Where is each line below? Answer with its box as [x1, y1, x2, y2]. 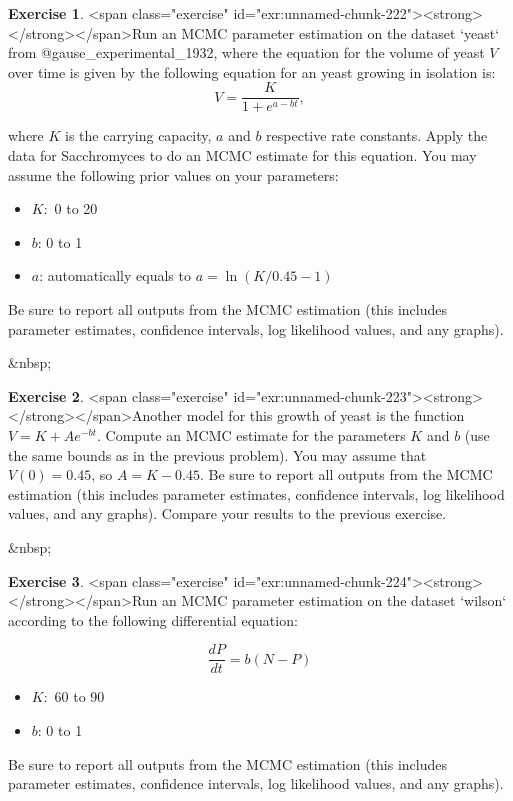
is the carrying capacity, [65, 125, 212, 146]
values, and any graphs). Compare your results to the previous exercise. [8, 503, 447, 524]
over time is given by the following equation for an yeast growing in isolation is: [8, 61, 496, 82]
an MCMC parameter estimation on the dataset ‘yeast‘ [162, 22, 500, 43]
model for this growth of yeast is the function [186, 405, 465, 426]
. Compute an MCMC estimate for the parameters [97, 424, 406, 445]
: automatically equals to [39, 265, 191, 286]
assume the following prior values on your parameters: [8, 164, 339, 185]
